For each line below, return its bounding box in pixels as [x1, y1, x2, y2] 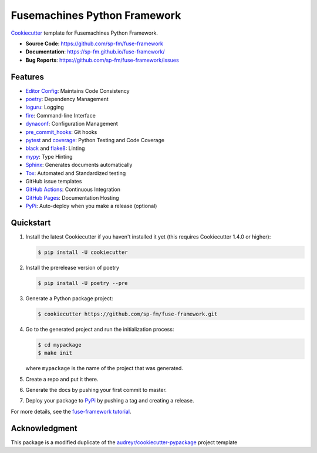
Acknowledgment [11, 423, 77, 433]
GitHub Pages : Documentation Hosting [25, 194, 120, 201]
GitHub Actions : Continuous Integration [25, 186, 120, 193]
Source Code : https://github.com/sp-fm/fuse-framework [25, 40, 164, 47]
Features [11, 72, 44, 82]
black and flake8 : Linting [25, 145, 85, 152]
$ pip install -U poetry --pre [38, 280, 129, 286]
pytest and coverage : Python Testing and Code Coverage [25, 136, 164, 143]
